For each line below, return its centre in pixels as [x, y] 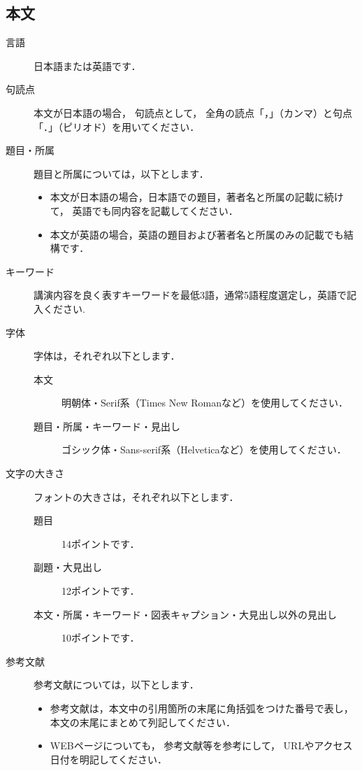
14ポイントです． [101, 543]
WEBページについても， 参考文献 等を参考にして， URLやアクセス [201, 745]
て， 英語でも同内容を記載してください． [144, 210]
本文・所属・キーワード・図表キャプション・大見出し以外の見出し [185, 614]
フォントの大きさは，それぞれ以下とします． [136, 496]
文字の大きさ [35, 473]
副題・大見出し [68, 567]
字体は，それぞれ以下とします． [107, 356]
